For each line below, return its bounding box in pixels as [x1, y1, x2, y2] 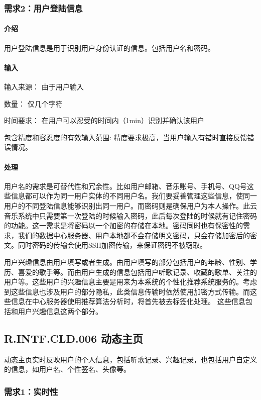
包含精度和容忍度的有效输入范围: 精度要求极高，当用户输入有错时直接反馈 [4, 132, 247, 142]
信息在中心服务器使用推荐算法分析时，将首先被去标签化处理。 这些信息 [11, 296, 245, 307]
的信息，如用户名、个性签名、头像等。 [4, 364, 130, 374]
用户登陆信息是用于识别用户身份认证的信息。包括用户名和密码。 [4, 42, 215, 53]
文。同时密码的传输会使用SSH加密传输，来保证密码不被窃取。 [4, 240, 207, 250]
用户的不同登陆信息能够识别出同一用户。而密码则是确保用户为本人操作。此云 [4, 200, 257, 211]
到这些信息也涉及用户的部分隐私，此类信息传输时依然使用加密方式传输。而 [4, 286, 250, 296]
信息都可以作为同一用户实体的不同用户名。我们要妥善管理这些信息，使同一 [11, 190, 257, 201]
